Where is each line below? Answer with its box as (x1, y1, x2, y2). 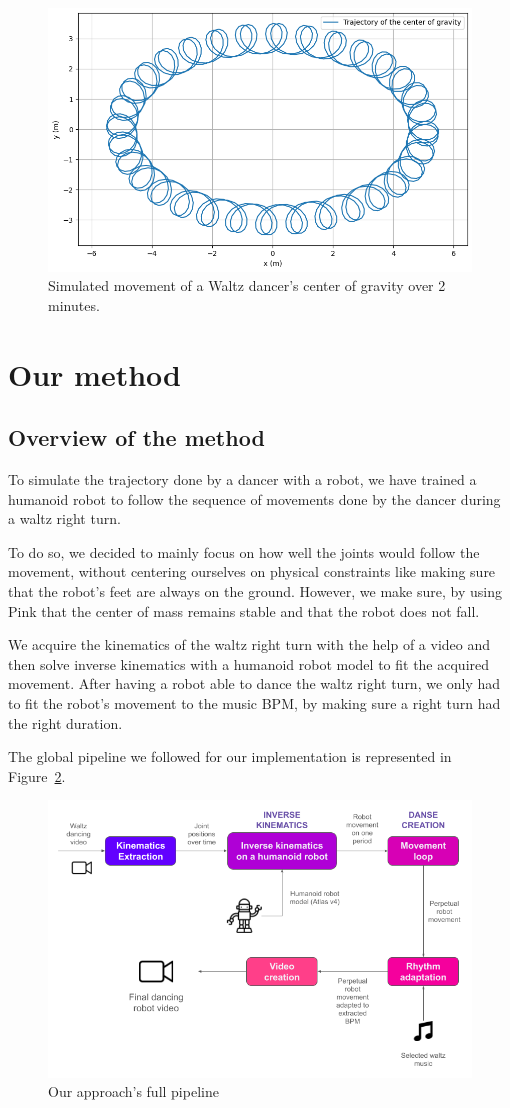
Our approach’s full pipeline (48, 1081, 219, 1102)
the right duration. (8, 712, 123, 733)
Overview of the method (8, 422, 265, 453)
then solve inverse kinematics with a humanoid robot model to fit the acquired (8, 653, 490, 674)
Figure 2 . (8, 765, 66, 786)
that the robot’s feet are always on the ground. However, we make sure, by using (8, 581, 502, 602)
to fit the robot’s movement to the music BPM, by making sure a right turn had (8, 693, 501, 714)
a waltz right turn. (8, 508, 121, 529)
